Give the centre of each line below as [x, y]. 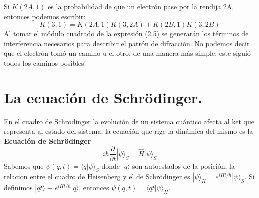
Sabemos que [24, 166]
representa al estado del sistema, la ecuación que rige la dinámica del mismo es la [129, 131]
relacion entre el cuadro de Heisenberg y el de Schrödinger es [97, 177]
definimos [18, 188]
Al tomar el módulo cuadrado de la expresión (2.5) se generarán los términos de [126, 34]
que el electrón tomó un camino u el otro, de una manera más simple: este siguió [127, 53]
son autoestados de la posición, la [184, 166]
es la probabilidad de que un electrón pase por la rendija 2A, [141, 6]
